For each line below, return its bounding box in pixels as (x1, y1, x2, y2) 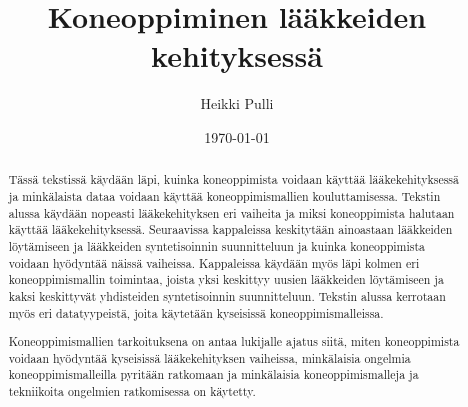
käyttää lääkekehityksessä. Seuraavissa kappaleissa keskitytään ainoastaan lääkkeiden (8, 221, 453, 238)
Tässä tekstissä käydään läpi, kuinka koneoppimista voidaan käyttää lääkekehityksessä (8, 171, 459, 188)
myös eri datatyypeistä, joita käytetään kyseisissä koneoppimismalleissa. (8, 304, 384, 321)
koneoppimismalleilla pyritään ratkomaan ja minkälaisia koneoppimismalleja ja (8, 366, 419, 383)
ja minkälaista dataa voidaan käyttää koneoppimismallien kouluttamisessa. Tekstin (8, 187, 441, 204)
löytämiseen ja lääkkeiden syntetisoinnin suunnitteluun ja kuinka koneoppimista (8, 237, 426, 254)
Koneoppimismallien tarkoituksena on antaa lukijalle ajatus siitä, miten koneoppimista (8, 333, 460, 350)
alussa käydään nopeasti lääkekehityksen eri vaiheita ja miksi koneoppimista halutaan (8, 204, 455, 221)
